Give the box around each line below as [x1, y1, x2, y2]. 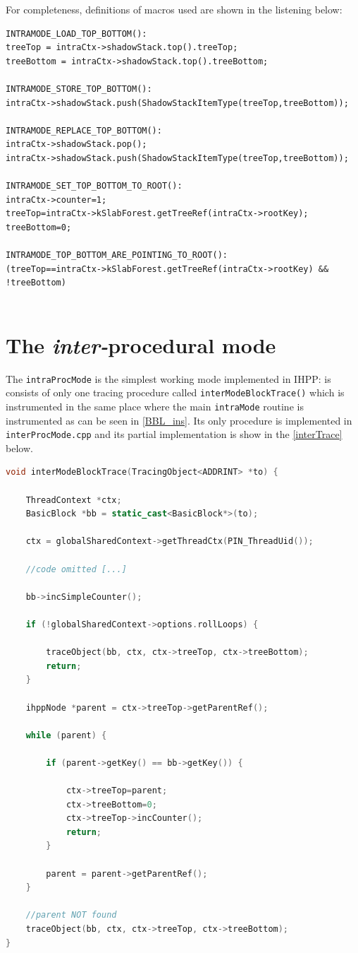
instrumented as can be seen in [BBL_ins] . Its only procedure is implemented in [6, 413, 352, 427]
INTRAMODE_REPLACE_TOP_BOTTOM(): [6, 125, 162, 136]
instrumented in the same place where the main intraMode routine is [6, 398, 304, 413]
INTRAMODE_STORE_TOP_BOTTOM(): [6, 83, 152, 94]
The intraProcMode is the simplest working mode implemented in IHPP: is [6, 371, 331, 386]
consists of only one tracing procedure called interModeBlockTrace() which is [6, 385, 345, 400]
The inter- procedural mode [6, 330, 276, 360]
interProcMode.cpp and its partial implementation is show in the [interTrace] [6, 427, 342, 442]
